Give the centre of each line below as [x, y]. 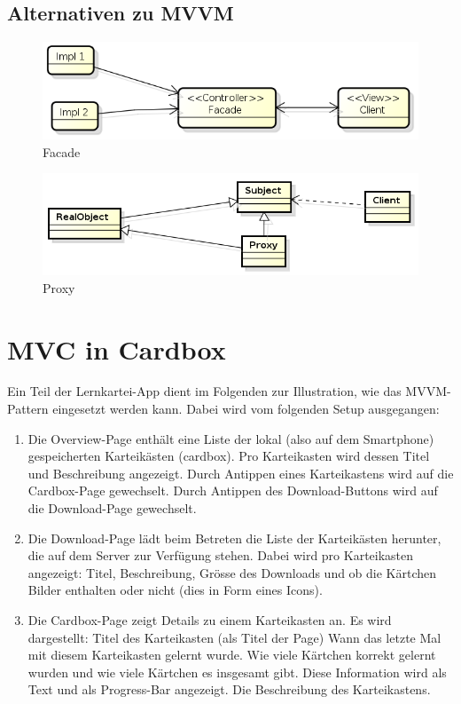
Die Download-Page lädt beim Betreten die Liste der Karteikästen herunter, [234, 538]
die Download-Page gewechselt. [112, 508]
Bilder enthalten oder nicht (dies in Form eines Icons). [175, 590]
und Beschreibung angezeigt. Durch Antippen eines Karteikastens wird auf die [241, 473]
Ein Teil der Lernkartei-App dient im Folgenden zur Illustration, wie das [204, 391]
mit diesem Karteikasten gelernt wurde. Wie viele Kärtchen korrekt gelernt [232, 655]
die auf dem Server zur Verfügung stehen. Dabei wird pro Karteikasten [221, 555]
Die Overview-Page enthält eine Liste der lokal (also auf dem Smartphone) [231, 438]
